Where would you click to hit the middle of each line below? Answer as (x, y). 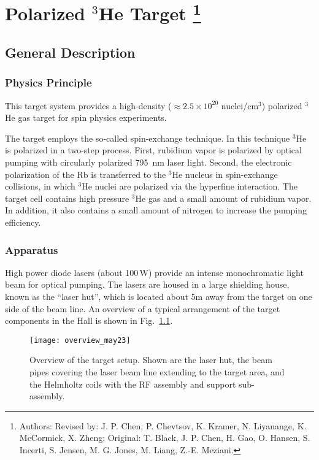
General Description (70, 52)
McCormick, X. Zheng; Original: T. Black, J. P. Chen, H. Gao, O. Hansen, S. (165, 438)
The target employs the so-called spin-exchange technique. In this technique (148, 138)
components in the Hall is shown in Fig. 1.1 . (89, 320)
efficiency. (23, 222)
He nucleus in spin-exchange (225, 174)
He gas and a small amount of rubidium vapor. (223, 198)
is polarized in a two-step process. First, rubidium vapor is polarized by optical (153, 150)
